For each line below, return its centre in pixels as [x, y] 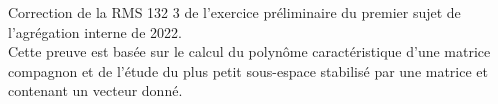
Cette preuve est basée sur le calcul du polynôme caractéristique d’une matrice [249, 51]
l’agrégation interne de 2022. [95, 31]
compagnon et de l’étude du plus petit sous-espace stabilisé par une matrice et [248, 70]
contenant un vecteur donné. [95, 90]
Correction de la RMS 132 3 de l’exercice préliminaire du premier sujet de [234, 12]
